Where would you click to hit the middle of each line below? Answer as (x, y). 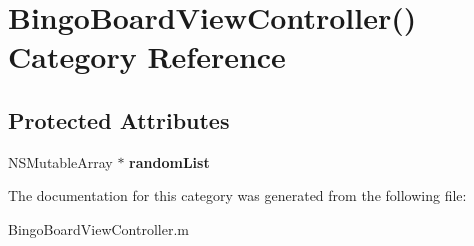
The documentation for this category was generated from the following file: (237, 195)
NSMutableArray (60, 161)
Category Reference (147, 56)
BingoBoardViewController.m (98, 228)
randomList (169, 161)
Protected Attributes (119, 119)
